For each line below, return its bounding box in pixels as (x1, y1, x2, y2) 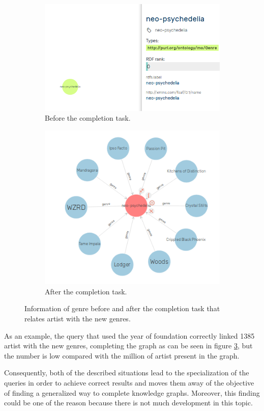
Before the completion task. (45, 113, 131, 123)
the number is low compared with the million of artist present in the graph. (4, 350, 240, 361)
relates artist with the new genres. (24, 313, 131, 323)
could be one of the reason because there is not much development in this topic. (4, 397, 253, 408)
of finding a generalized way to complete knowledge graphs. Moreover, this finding (4, 387, 260, 398)
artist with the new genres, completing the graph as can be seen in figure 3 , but (4, 340, 253, 351)
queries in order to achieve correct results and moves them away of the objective (4, 377, 254, 388)
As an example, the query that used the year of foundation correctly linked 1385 (4, 330, 255, 341)
